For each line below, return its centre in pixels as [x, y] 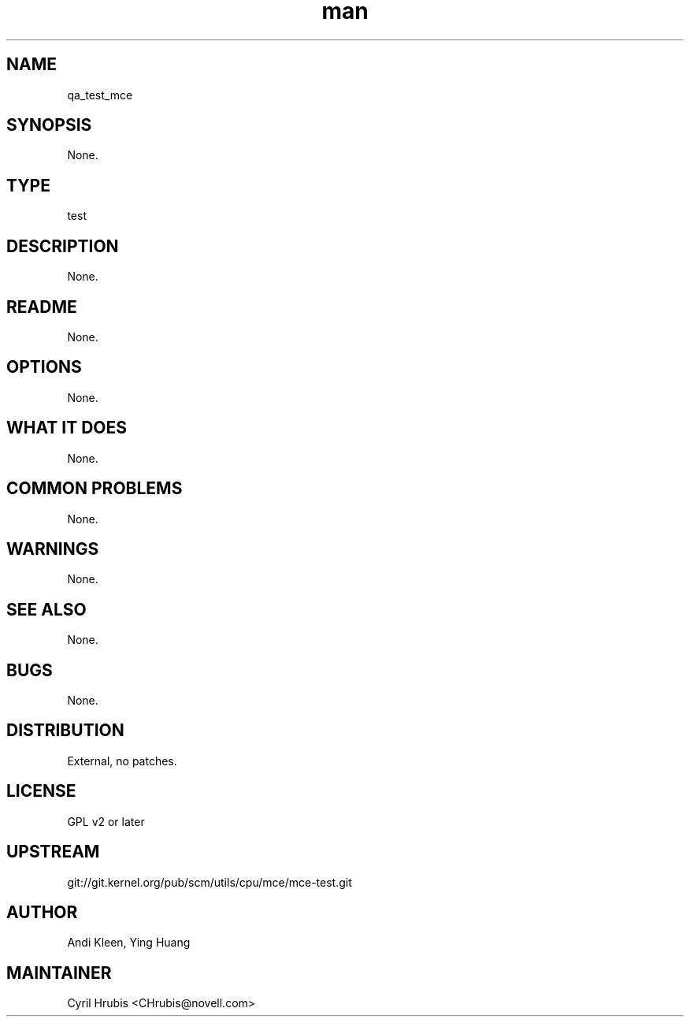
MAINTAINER [59, 973]
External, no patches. [122, 761]
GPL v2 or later [106, 821]
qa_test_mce [100, 95]
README [42, 307]
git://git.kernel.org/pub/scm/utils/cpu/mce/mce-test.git [210, 882]
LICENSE [41, 791]
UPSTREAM [53, 852]
